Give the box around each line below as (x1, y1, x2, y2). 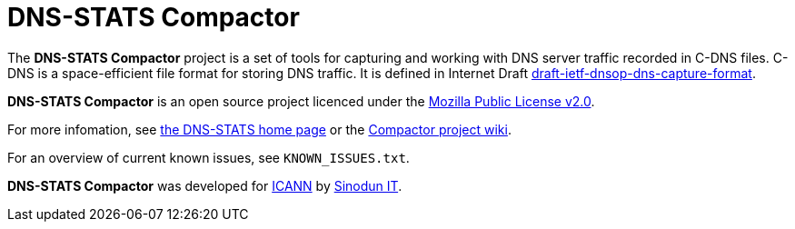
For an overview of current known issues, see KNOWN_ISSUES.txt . (7, 149, 410, 165)
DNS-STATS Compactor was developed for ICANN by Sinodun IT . (7, 177, 402, 194)
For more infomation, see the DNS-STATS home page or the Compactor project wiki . (7, 121, 512, 137)
